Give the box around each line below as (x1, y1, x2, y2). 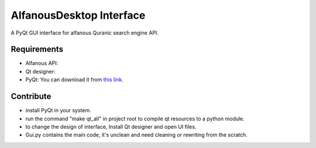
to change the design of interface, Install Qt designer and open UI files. (25, 123, 197, 130)
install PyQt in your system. (25, 107, 91, 114)
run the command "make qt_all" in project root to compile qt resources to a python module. (25, 115, 245, 122)
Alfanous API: (25, 60, 59, 67)
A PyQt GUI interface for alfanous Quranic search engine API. (11, 29, 159, 36)
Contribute (11, 91, 51, 102)
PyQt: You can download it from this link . (25, 76, 124, 83)
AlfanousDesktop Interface (11, 9, 146, 22)
